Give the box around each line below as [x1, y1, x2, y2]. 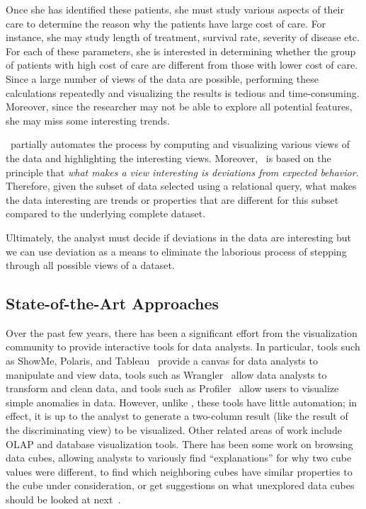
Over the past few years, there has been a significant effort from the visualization [6, 325, 358, 340]
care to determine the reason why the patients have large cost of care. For [6, 16, 326, 30]
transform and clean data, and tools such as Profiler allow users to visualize [6, 381, 339, 396]
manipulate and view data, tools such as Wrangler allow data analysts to [6, 367, 327, 382]
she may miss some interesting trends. [6, 113, 170, 127]
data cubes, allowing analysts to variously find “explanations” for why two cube [6, 450, 352, 465]
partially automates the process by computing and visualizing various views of [10, 137, 350, 151]
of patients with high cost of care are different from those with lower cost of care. [6, 57, 358, 72]
